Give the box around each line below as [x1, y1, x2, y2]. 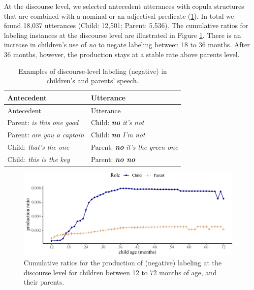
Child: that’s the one [7, 142, 69, 152]
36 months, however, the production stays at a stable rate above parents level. [4, 49, 240, 59]
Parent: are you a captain [7, 129, 84, 140]
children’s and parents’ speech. [46, 75, 139, 86]
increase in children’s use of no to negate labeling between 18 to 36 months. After [4, 39, 250, 50]
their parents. [24, 277, 64, 287]
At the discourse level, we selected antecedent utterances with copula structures [4, 1, 244, 11]
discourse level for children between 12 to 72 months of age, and [24, 267, 217, 277]
